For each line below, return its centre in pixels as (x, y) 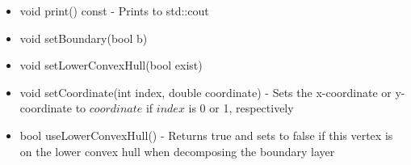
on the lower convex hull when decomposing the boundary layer (177, 151)
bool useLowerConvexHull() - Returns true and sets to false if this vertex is (206, 135)
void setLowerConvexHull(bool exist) (111, 65)
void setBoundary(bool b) (84, 38)
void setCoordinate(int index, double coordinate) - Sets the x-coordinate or (205, 92)
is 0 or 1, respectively (241, 108)
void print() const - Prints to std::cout (114, 11)
